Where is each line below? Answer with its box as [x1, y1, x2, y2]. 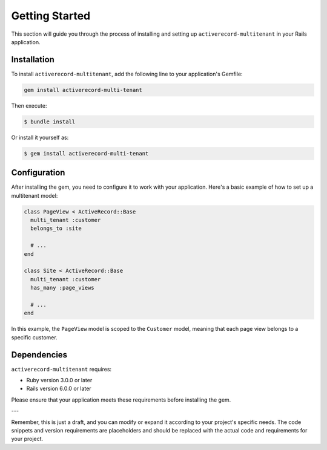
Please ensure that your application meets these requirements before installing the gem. [11, 396, 231, 403]
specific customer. [11, 333, 58, 341]
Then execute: [11, 102, 47, 109]
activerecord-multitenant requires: [11, 365, 112, 373]
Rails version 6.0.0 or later [26, 385, 91, 393]
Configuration [11, 168, 65, 178]
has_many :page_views [30, 284, 95, 292]
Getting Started [11, 9, 91, 22]
